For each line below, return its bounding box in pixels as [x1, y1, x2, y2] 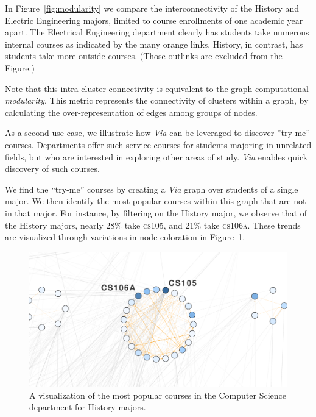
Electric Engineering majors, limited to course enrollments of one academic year [5, 13, 303, 26]
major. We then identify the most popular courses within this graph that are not [5, 194, 306, 207]
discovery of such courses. [5, 162, 100, 175]
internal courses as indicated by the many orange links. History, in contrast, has [5, 37, 303, 50]
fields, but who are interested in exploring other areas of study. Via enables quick [5, 150, 308, 163]
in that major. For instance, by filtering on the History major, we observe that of [5, 206, 307, 219]
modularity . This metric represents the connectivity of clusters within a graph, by [5, 94, 309, 107]
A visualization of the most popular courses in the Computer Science [29, 388, 286, 401]
